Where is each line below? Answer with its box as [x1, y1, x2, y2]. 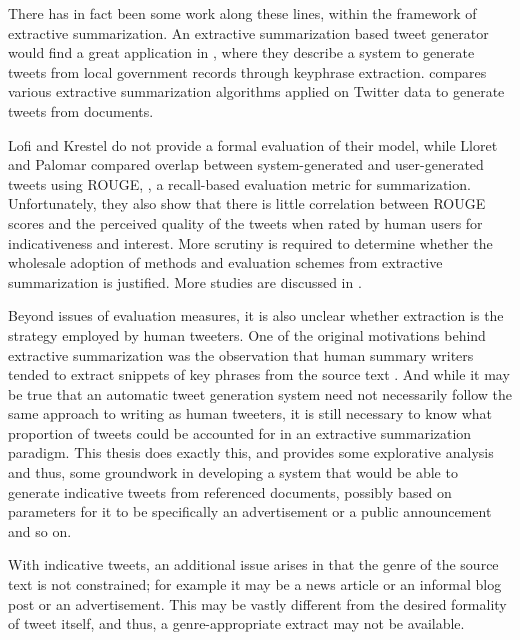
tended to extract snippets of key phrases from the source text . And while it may [8, 364, 510, 385]
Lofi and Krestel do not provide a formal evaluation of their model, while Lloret [8, 134, 498, 155]
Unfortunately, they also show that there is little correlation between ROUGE [8, 193, 486, 214]
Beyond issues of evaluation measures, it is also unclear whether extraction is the [8, 305, 504, 326]
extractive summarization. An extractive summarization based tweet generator [8, 22, 489, 43]
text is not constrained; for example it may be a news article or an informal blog [8, 574, 502, 595]
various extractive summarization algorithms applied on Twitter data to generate [8, 81, 505, 102]
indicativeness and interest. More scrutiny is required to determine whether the [8, 232, 493, 253]
